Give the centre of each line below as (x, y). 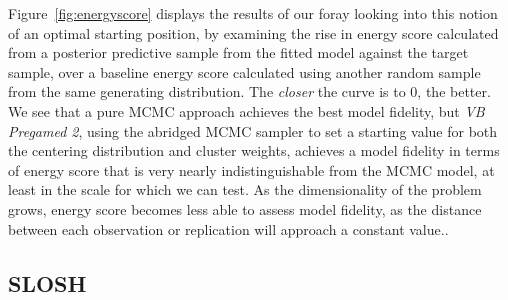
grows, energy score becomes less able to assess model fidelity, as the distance (245, 208)
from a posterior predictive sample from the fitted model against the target (238, 52)
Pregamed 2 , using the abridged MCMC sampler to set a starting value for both (253, 130)
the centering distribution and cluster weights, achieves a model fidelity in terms (254, 150)
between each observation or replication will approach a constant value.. (228, 228)
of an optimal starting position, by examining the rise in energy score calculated (253, 32)
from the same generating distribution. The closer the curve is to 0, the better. (249, 91)
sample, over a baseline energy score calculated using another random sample (244, 71)
